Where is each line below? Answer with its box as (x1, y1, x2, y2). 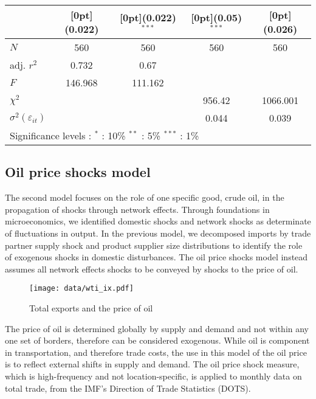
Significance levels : (10, 128, 92, 142)
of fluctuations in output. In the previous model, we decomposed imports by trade (5, 226, 311, 239)
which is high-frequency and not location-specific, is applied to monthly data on (5, 369, 302, 382)
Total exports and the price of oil (29, 302, 153, 314)
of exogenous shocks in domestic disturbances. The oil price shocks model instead (5, 251, 308, 263)
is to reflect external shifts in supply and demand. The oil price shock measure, (5, 358, 300, 370)
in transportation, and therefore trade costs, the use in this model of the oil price (5, 345, 307, 358)
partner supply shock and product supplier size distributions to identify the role (5, 238, 303, 251)
